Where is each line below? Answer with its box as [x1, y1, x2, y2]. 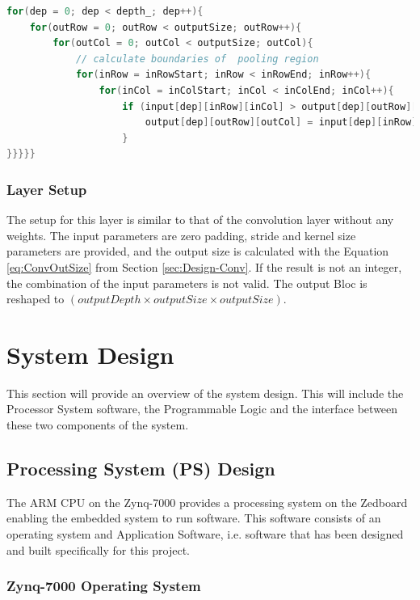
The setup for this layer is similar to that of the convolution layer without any [6, 211, 394, 228]
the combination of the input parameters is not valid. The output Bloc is [6, 274, 367, 291]
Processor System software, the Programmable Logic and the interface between [6, 400, 398, 417]
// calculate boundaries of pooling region [75, 53, 319, 65]
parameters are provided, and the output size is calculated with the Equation [6, 243, 389, 260]
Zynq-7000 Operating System [6, 576, 201, 596]
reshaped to [6, 290, 65, 307]
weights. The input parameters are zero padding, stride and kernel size [6, 226, 356, 243]
